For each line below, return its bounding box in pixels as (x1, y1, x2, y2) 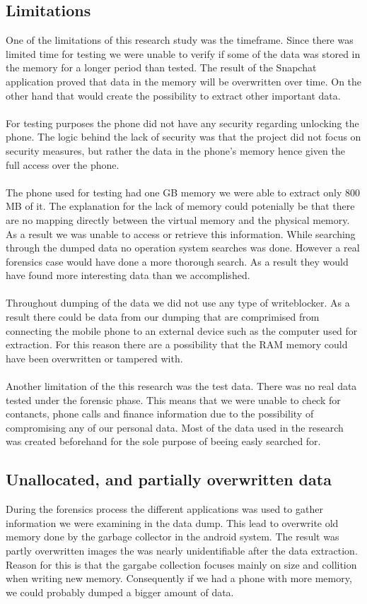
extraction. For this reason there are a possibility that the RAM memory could (6, 337, 348, 352)
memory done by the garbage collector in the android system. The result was (6, 529, 339, 544)
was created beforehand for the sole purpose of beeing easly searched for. (6, 434, 321, 449)
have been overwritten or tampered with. (6, 350, 183, 365)
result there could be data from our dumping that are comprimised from (6, 309, 320, 324)
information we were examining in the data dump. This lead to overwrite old (6, 515, 339, 530)
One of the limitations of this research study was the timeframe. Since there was (6, 32, 354, 47)
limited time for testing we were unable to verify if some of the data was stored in (6, 46, 361, 61)
